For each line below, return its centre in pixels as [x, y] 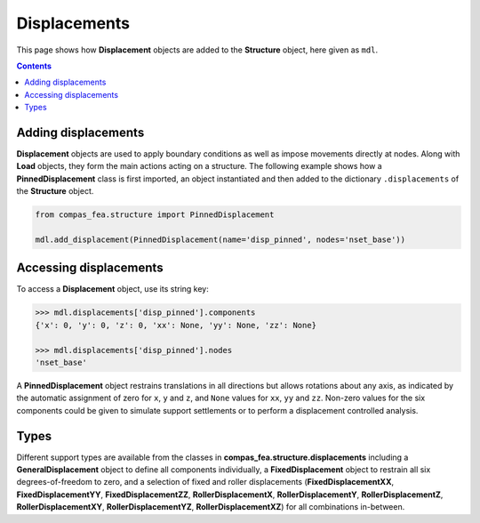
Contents [34, 66]
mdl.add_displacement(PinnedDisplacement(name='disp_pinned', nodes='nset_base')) [220, 239]
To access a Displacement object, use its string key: [112, 289]
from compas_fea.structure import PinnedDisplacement [155, 215]
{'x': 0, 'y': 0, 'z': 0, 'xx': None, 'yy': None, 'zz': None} [176, 325]
